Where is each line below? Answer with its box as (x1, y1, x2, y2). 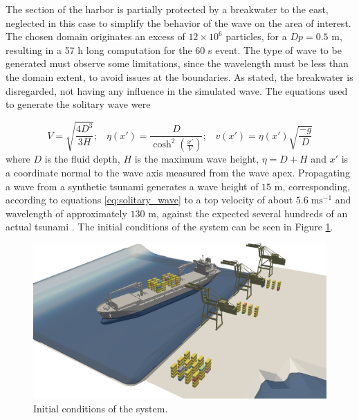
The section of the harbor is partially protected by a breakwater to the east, (6, 2, 329, 16)
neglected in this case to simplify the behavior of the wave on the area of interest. (6, 15, 351, 30)
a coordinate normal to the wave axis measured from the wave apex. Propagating (6, 165, 350, 179)
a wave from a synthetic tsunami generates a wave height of (6, 179, 259, 193)
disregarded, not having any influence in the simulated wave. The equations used (6, 83, 348, 98)
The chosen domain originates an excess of (6, 29, 185, 44)
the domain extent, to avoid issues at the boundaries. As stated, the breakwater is (6, 69, 353, 84)
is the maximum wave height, (134, 152, 259, 166)
